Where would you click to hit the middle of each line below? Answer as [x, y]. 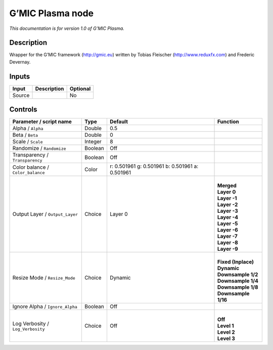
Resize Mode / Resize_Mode [44, 278]
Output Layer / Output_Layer [45, 214]
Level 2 [226, 332]
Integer [93, 142]
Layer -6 [228, 230]
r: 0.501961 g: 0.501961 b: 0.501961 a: [154, 166]
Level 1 [226, 326]
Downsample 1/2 [238, 275]
